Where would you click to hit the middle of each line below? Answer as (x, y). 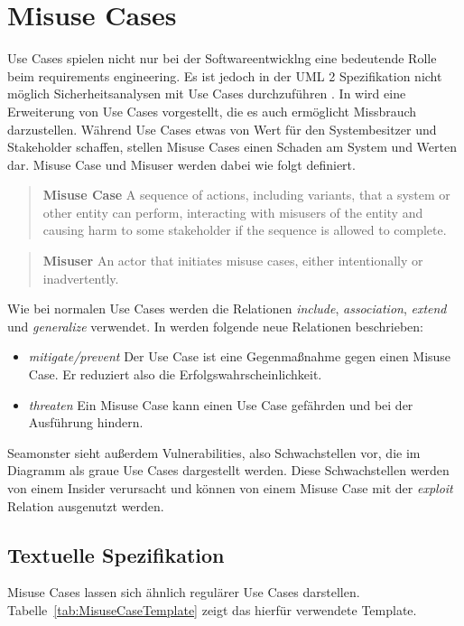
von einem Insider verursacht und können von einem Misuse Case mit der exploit (230, 488)
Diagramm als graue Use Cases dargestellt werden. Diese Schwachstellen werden (228, 470)
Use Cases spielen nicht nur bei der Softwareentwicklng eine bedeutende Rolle (222, 58)
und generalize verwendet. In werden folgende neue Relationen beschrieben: (215, 326)
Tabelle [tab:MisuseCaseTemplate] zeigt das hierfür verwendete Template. (212, 609)
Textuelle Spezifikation (116, 554)
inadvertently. (81, 278)
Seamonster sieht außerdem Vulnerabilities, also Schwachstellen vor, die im (214, 452)
